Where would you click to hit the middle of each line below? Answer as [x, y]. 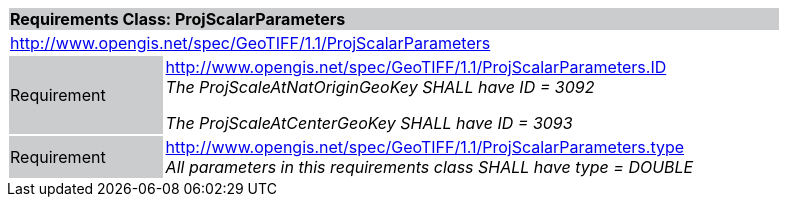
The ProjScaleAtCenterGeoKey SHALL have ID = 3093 [369, 123]
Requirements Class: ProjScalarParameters [178, 19]
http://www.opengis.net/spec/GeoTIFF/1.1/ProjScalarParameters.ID [416, 67]
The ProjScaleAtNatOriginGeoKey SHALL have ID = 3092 [380, 87]
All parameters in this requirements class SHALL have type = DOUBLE [429, 167]
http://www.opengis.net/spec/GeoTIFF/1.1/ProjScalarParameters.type [425, 147]
